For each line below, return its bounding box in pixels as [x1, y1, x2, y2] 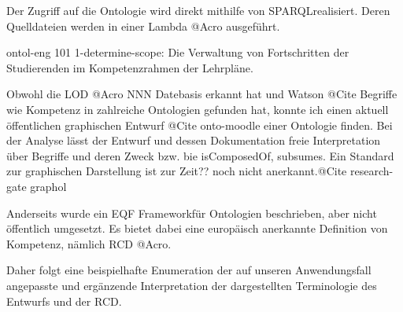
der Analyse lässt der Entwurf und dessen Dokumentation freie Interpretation [6, 132, 381, 149]
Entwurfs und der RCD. [6, 292, 122, 309]
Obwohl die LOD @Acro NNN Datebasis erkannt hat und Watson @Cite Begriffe [6, 86, 397, 102]
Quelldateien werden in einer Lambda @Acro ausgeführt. [6, 17, 280, 34]
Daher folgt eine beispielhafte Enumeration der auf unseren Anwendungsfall [6, 262, 372, 278]
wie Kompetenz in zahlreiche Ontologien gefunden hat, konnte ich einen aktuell [6, 101, 389, 117]
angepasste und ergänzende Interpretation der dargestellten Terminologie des [6, 277, 377, 293]
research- [349, 163, 394, 179]
